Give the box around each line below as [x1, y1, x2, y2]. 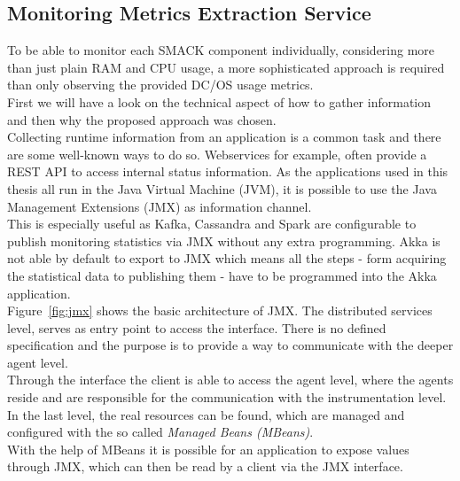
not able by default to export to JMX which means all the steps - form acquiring [7, 249, 447, 268]
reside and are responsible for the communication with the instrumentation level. [7, 388, 447, 407]
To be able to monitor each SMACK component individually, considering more [7, 41, 435, 59]
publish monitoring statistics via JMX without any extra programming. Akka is [7, 231, 441, 250]
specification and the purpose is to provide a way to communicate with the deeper [7, 336, 454, 354]
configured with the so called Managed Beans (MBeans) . [7, 423, 314, 441]
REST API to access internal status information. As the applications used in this [7, 162, 448, 181]
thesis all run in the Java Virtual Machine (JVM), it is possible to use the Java [7, 179, 437, 198]
